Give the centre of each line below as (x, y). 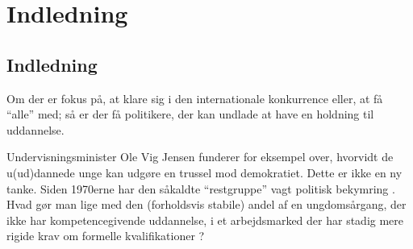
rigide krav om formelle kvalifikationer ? (106, 236)
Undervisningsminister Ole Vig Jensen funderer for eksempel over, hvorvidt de (200, 157)
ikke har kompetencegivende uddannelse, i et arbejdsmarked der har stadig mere (205, 220)
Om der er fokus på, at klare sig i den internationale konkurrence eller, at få (195, 98)
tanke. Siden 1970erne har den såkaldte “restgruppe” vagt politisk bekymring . (201, 188)
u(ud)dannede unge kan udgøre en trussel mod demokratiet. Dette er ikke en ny (204, 172)
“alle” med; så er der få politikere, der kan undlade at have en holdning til (190, 114)
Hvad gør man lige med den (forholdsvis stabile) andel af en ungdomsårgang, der (206, 204)
